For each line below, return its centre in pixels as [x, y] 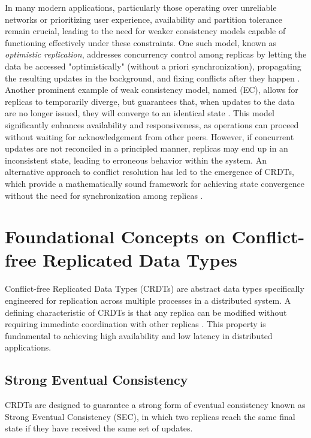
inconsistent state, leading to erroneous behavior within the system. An [136, 160]
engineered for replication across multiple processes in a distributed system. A [148, 300]
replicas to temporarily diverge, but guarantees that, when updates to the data [150, 101]
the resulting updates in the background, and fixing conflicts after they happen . [153, 78]
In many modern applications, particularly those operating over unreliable [141, 7]
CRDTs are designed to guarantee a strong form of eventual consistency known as [155, 405]
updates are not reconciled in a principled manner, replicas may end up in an [147, 148]
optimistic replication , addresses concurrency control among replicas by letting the [156, 54]
